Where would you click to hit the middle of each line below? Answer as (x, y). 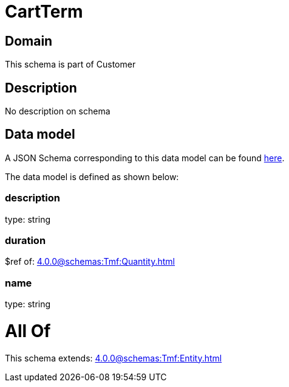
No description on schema (58, 111)
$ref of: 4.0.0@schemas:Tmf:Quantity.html (90, 262)
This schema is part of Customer (70, 64)
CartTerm (44, 12)
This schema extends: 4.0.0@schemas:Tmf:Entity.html (114, 358)
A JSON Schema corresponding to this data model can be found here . (145, 158)
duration (25, 240)
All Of (28, 331)
